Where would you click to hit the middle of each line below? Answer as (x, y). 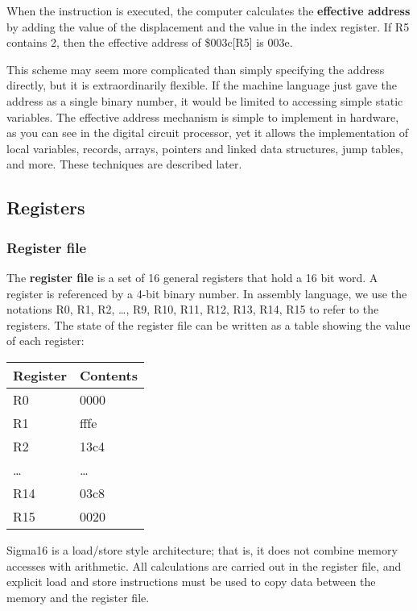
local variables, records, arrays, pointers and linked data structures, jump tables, (205, 148)
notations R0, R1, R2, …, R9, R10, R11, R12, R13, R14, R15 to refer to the (193, 309)
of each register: (45, 341)
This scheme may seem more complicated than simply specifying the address (196, 69)
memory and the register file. (78, 597)
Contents (108, 375)
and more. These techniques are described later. (124, 164)
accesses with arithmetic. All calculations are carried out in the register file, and (204, 565)
